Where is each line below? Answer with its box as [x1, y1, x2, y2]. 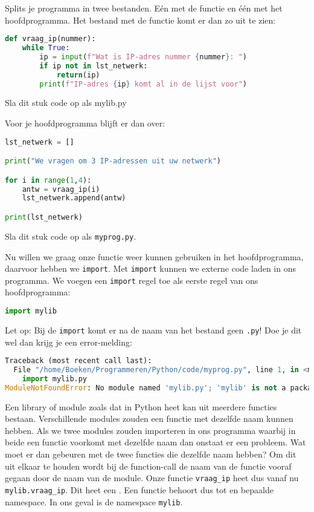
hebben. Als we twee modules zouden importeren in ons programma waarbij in [5, 424, 296, 436]
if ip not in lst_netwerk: [39, 61, 148, 70]
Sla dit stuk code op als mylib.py [5, 96, 127, 109]
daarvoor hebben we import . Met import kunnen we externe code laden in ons [5, 262, 296, 275]
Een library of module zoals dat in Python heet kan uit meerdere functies [5, 400, 277, 413]
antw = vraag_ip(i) [22, 185, 100, 194]
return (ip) [56, 70, 100, 79]
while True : [22, 44, 70, 53]
